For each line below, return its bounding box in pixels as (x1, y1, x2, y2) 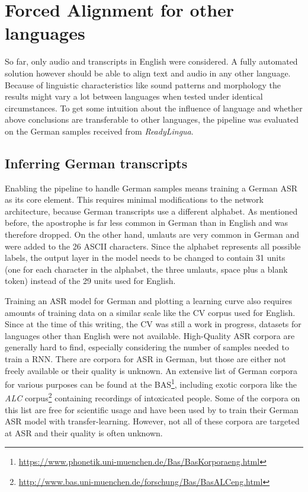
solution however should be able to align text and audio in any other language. (5, 66, 291, 79)
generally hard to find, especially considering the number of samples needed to (5, 341, 289, 353)
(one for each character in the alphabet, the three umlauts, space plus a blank (5, 263, 288, 275)
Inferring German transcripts (5, 154, 188, 172)
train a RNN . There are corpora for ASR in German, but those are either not (5, 352, 286, 365)
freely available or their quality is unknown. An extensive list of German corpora (5, 364, 298, 376)
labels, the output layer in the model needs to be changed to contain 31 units (5, 251, 285, 264)
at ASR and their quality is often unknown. (5, 426, 163, 439)
